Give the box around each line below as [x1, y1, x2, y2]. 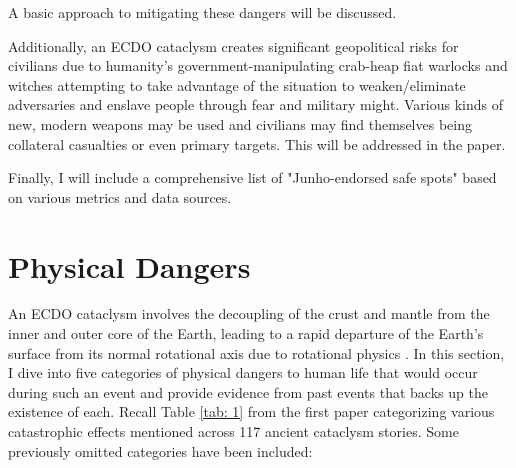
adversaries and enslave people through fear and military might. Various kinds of [8, 94, 503, 115]
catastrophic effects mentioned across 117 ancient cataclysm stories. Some [8, 421, 459, 442]
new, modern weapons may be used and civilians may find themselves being [8, 113, 472, 134]
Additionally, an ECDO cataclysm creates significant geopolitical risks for [8, 35, 459, 56]
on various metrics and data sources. [8, 186, 232, 207]
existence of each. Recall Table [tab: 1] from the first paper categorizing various [8, 401, 495, 422]
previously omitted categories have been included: [8, 440, 313, 461]
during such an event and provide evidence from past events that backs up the [8, 381, 488, 402]
